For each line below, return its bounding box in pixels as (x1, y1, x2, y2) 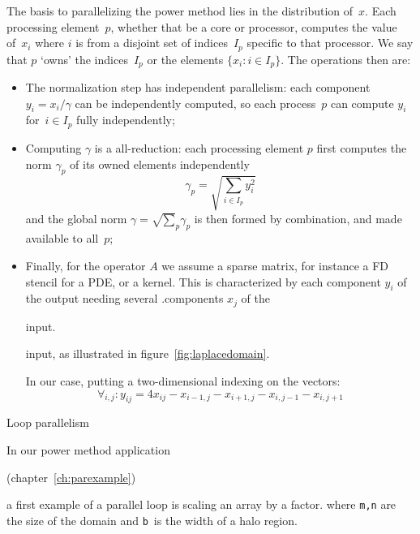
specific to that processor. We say (246, 34, 414, 51)
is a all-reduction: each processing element (94, 139, 304, 156)
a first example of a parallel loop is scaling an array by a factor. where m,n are (6, 496, 396, 513)
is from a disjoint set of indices (75, 34, 228, 51)
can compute (330, 94, 394, 111)
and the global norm (25, 209, 127, 226)
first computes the (316, 139, 407, 156)
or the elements (147, 50, 224, 67)
